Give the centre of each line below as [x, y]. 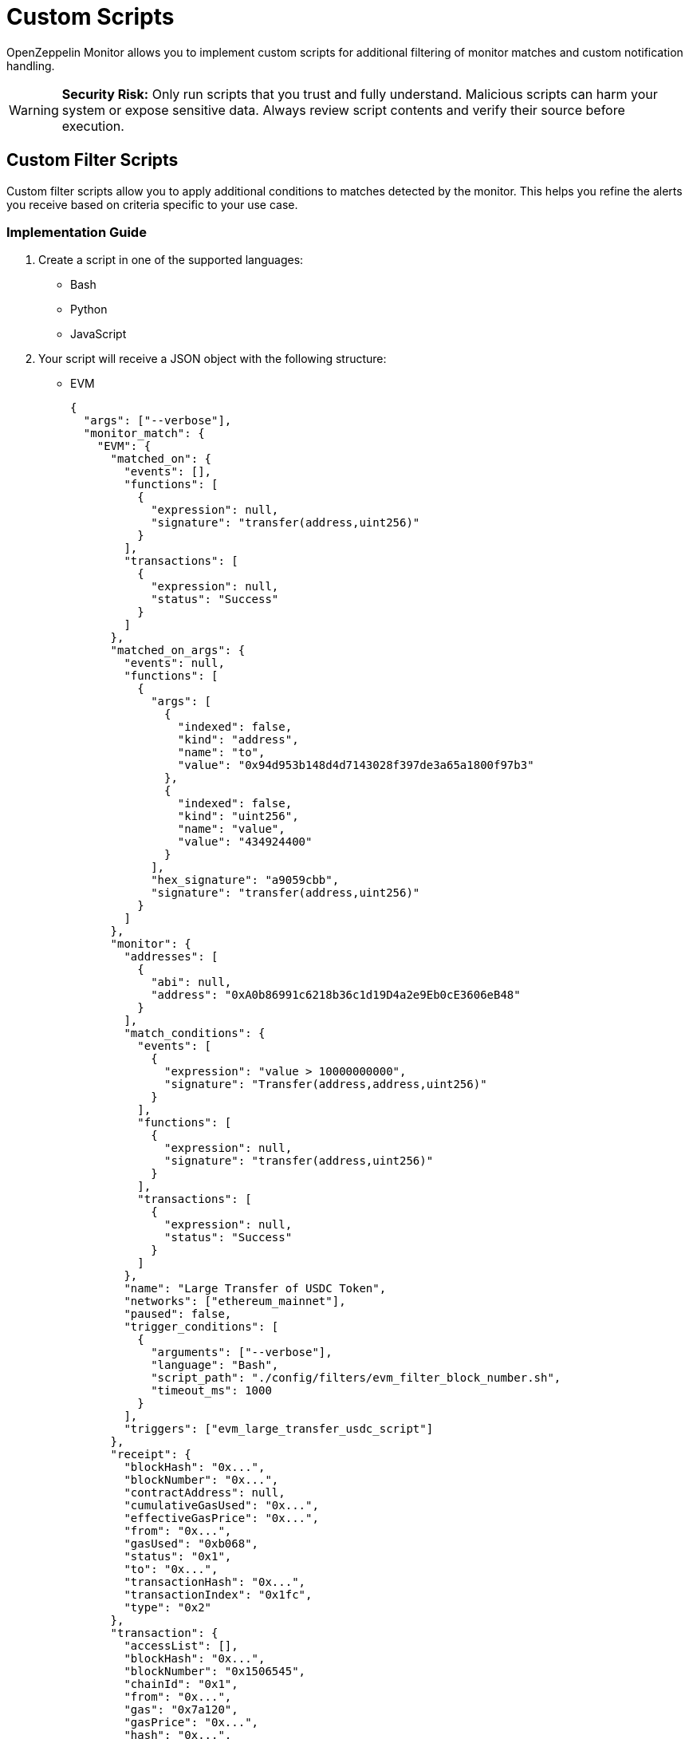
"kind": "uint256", [238, 816]
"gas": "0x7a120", [181, 1710]
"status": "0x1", [178, 1557]
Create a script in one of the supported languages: [171, 260]
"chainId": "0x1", [181, 1684]
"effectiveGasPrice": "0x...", [221, 1518]
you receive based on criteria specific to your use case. [152, 204]
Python [89, 310]
